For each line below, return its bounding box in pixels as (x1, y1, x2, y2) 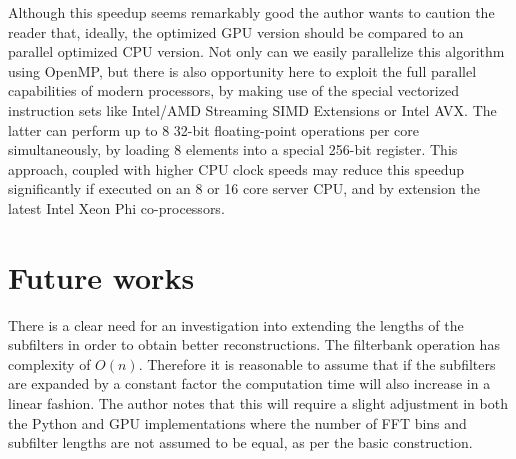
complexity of (8, 353, 91, 374)
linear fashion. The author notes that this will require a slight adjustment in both (8, 393, 508, 414)
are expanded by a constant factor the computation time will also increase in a (8, 373, 491, 394)
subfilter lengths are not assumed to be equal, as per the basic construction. (8, 432, 473, 453)
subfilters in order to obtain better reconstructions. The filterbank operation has (8, 334, 500, 355)
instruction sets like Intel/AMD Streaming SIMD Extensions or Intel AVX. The (8, 99, 497, 120)
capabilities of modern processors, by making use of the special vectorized (8, 80, 459, 101)
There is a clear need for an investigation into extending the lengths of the (8, 314, 464, 335)
